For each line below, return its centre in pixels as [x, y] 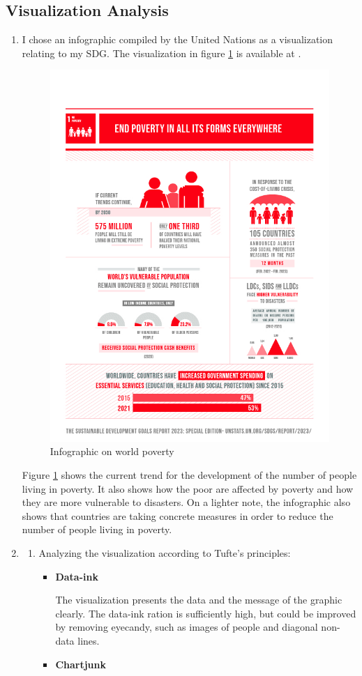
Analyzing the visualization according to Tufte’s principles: [165, 552]
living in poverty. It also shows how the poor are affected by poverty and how [188, 488]
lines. [89, 640]
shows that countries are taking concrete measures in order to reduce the [178, 515]
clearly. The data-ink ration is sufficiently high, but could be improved [206, 613]
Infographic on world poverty [112, 451]
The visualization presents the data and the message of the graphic [199, 600]
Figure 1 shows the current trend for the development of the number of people [189, 474]
